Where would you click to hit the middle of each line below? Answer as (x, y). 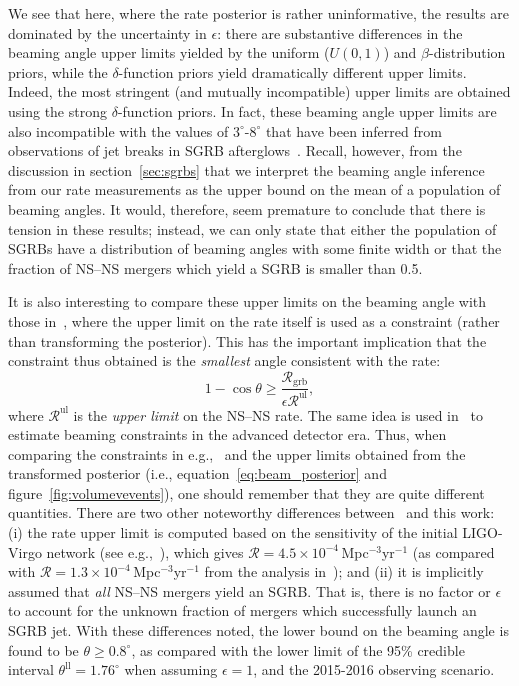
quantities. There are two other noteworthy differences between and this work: (251, 512)
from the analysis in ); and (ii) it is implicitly (344, 571)
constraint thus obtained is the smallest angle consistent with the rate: (224, 360)
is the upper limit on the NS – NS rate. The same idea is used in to (278, 414)
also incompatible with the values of (118, 130)
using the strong (57, 110)
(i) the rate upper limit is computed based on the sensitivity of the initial (233, 532)
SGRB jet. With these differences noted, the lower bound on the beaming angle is (258, 630)
